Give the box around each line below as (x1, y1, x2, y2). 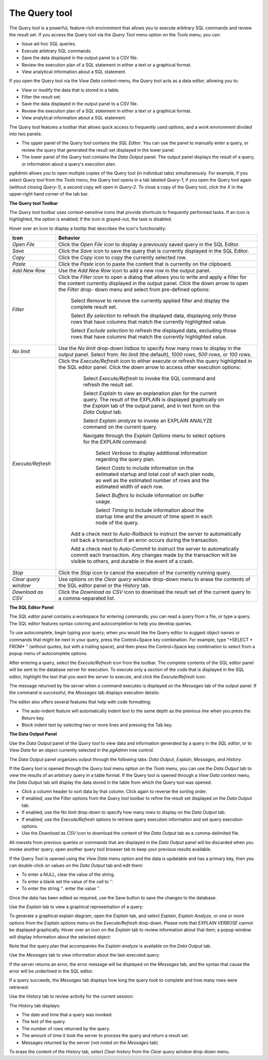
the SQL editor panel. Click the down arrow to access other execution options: (58, 364, 241, 371)
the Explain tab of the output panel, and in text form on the (83, 402, 220, 409)
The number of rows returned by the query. (21, 1025, 110, 1032)
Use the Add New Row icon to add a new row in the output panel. (58, 267, 211, 274)
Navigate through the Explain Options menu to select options (83, 432, 226, 439)
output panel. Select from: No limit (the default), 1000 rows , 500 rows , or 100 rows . (58, 351, 252, 358)
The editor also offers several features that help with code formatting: (9, 699, 151, 705)
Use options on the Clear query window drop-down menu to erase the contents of (58, 576, 251, 583)
